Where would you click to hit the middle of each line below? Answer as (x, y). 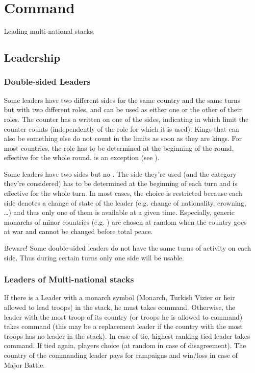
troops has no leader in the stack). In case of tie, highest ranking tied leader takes (127, 336)
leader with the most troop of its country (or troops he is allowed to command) (123, 316)
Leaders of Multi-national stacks (69, 279)
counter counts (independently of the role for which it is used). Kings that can (122, 128)
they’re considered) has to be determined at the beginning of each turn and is (121, 183)
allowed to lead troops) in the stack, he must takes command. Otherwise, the (120, 307)
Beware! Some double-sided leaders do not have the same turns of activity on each (127, 248)
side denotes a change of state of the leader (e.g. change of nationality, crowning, (125, 202)
